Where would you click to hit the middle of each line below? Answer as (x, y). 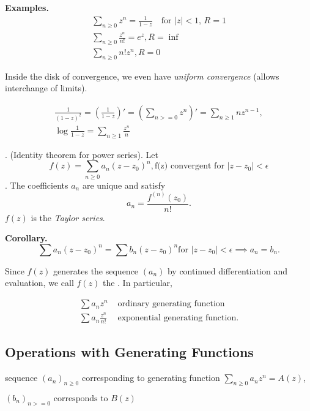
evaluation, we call (39, 283)
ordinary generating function (171, 304)
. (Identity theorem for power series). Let (82, 154)
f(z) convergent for (189, 166)
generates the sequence (96, 270)
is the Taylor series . (68, 217)
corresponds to (81, 398)
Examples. (27, 7)
